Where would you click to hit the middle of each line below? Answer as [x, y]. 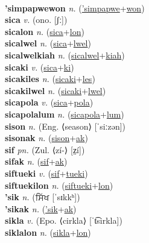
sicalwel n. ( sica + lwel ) [48, 43]
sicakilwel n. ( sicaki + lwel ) [55, 90]
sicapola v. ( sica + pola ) [49, 102]
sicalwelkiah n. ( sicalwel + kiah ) [65, 55]
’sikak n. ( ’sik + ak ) [41, 208]
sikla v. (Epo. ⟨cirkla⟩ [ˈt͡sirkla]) [64, 220]
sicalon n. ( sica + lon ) [45, 31]
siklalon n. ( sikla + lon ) [48, 232]
